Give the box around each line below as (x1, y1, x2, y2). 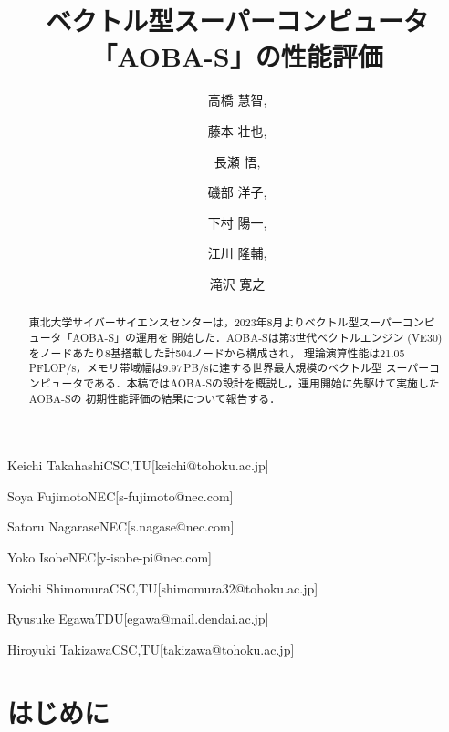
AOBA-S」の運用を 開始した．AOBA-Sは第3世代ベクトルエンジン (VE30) (72, 329, 443, 345)
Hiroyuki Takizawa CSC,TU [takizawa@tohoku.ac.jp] (7, 639, 295, 658)
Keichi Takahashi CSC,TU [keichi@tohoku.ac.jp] (7, 456, 269, 475)
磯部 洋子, (207, 182, 267, 201)
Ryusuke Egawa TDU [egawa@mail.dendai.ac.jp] (7, 609, 269, 628)
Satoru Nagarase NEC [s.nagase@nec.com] (7, 517, 235, 536)
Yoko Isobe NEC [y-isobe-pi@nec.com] (7, 547, 212, 566)
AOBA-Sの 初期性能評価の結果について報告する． (28, 390, 281, 406)
